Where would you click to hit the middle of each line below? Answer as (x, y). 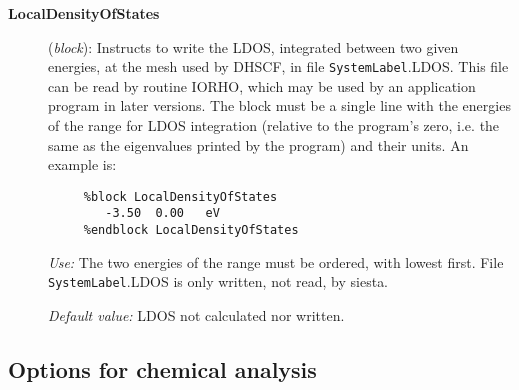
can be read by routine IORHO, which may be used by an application (262, 85)
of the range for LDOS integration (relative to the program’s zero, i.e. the (274, 125)
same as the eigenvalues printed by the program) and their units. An (258, 144)
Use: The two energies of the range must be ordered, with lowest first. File (276, 261)
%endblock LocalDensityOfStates (191, 230)
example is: (82, 164)
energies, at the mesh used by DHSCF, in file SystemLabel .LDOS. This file (278, 66)
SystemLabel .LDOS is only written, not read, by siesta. (218, 281)
